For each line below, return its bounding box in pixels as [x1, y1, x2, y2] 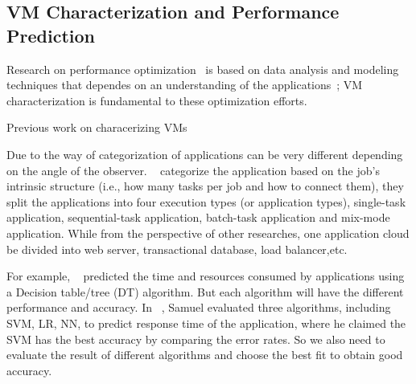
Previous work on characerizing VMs [6, 119, 187, 136]
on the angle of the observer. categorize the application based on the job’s [6, 161, 380, 178]
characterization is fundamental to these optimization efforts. [6, 92, 307, 108]
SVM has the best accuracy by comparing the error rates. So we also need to [6, 330, 385, 347]
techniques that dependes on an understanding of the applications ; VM [6, 76, 363, 93]
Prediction [6, 22, 95, 47]
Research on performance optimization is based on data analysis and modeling [6, 60, 399, 77]
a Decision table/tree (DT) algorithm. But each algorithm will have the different [6, 283, 404, 300]
